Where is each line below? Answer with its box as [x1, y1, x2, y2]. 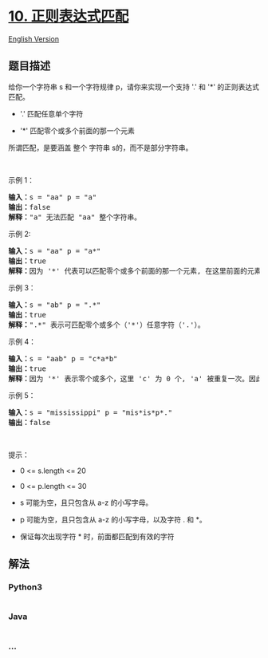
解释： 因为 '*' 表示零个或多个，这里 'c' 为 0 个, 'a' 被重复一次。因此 [8, 374, 263, 383]
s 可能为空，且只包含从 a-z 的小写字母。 [19, 498, 153, 507]
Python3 [8, 581, 42, 593]
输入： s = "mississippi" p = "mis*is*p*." [8, 408, 173, 417]
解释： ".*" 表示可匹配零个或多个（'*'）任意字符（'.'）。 [8, 320, 205, 329]
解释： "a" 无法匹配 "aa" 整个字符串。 [8, 212, 142, 222]
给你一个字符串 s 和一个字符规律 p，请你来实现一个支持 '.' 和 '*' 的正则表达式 [8, 81, 260, 92]
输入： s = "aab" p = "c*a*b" [8, 354, 118, 363]
